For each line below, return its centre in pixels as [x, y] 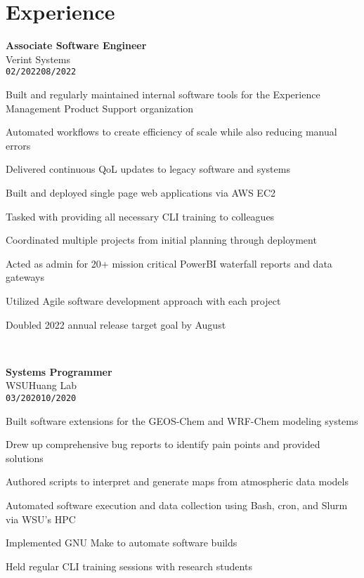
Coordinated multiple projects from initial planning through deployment [161, 240]
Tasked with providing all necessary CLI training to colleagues [140, 216]
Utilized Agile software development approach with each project [143, 300]
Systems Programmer [59, 371]
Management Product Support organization [100, 108]
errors [18, 145]
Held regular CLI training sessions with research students [129, 566]
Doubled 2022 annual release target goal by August [116, 324]
